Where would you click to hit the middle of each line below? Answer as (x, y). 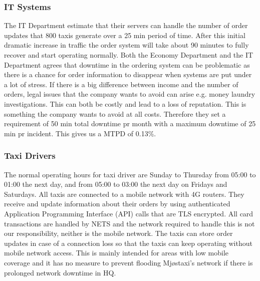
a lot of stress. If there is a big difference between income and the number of (121, 84)
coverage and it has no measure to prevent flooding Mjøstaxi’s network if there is (128, 262)
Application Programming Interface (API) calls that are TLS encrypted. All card (129, 213)
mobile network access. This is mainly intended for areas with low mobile (116, 253)
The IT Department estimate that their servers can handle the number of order (126, 25)
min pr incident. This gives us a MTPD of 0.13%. (80, 133)
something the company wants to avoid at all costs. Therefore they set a (115, 113)
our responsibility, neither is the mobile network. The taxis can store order (118, 233)
